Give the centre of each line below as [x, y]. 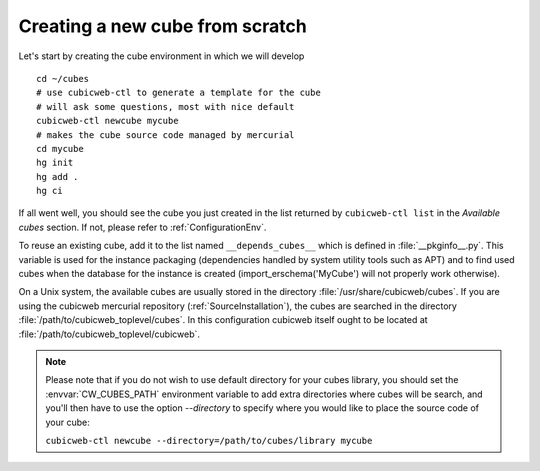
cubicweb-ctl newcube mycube [107, 121]
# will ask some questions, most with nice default [165, 106]
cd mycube [60, 148]
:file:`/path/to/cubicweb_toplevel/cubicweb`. [109, 334]
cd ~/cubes [63, 78]
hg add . [57, 176]
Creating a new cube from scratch [162, 26]
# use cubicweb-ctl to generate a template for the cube [179, 93]
